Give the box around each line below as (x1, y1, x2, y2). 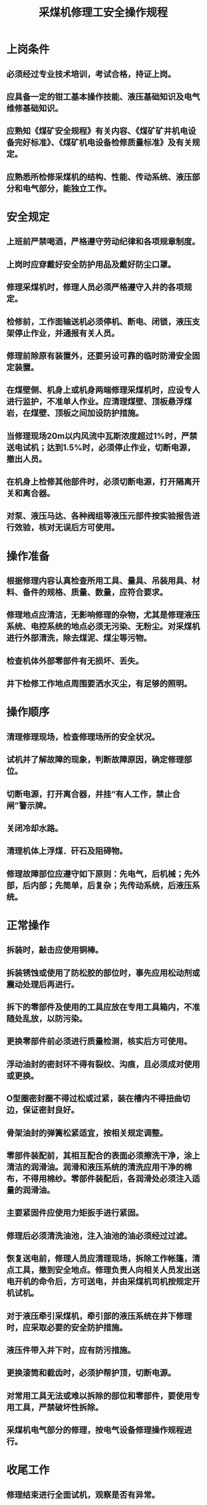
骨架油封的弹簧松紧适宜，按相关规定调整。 (6, 1127, 168, 1138)
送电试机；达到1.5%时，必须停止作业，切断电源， (6, 442, 195, 453)
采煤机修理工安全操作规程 (38, 6, 168, 20)
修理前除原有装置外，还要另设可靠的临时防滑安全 (6, 351, 192, 361)
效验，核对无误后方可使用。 (14, 523, 120, 533)
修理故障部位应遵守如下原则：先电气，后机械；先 (6, 868, 192, 879)
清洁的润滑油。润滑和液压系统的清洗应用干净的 (6, 1162, 184, 1173)
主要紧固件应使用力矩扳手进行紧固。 (6, 1208, 144, 1218)
